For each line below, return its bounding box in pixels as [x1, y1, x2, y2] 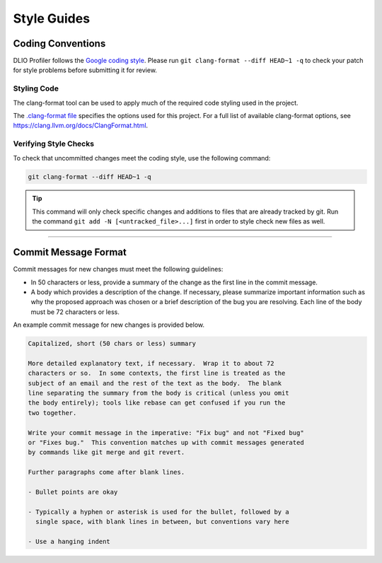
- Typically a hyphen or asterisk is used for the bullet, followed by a [28, 508, 289, 516]
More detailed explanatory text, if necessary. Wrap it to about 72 [28, 359, 274, 367]
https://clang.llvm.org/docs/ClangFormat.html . [13, 121, 149, 130]
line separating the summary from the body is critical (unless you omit [28, 389, 289, 397]
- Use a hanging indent [28, 538, 111, 545]
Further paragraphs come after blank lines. [28, 468, 185, 477]
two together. [28, 409, 77, 417]
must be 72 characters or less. [30, 308, 120, 316]
